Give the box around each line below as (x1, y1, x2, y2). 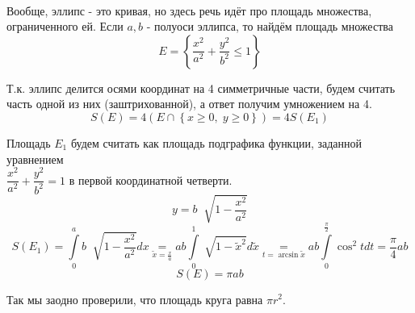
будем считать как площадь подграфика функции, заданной (70, 134, 363, 151)
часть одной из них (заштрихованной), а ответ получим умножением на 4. (6, 95, 372, 112)
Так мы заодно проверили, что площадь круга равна (6, 290, 263, 307)
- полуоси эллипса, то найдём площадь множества (146, 18, 393, 35)
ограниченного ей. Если (6, 18, 124, 35)
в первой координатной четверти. (69, 171, 233, 188)
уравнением (6, 150, 64, 167)
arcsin (278, 251, 299, 260)
